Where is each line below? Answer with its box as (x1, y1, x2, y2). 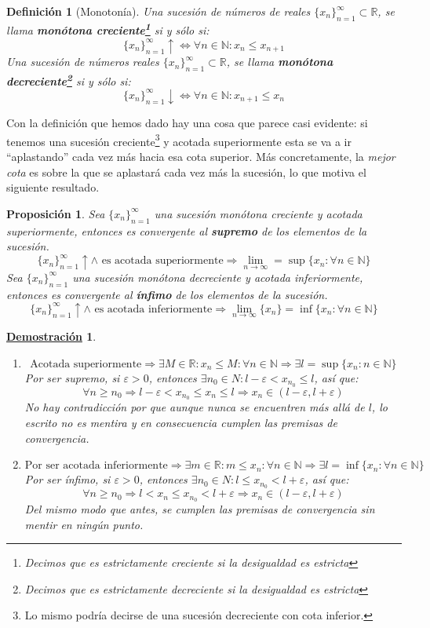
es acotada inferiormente (94, 303, 213, 315)
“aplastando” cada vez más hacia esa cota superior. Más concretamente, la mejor (6, 148, 395, 164)
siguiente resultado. (6, 179, 100, 195)
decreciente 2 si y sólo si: (6, 70, 131, 89)
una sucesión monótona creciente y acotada (154, 205, 363, 221)
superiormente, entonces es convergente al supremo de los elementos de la (6, 222, 367, 239)
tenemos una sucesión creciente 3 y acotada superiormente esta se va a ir (6, 130, 352, 149)
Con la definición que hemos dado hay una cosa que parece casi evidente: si (6, 115, 368, 131)
